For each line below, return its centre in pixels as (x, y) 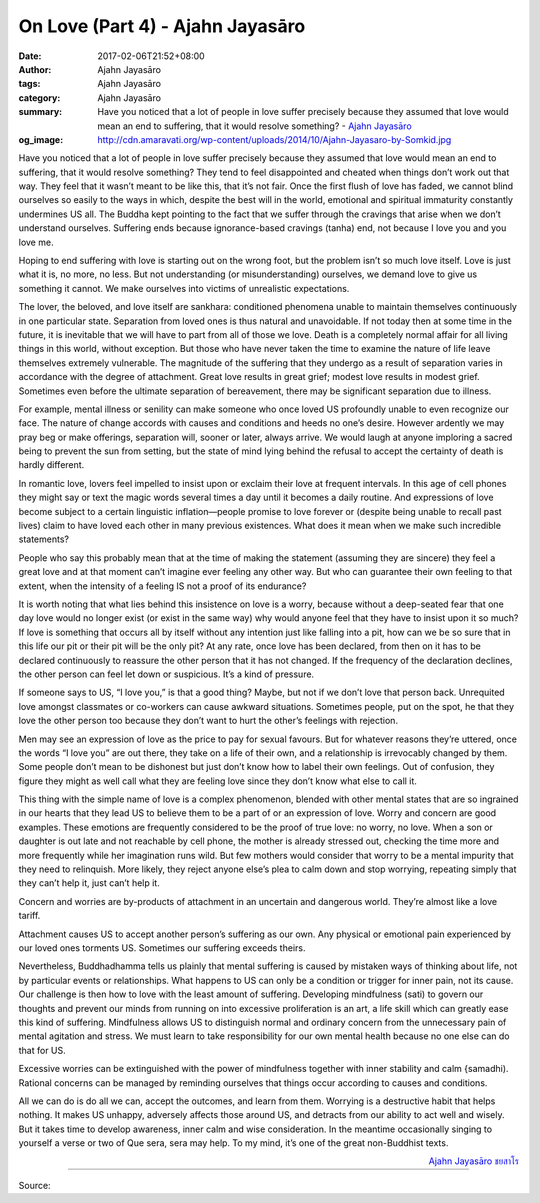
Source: (34, 1185)
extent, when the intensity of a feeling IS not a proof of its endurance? (162, 586)
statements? (44, 539)
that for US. (42, 1050)
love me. (36, 242)
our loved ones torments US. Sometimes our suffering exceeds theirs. (162, 947)
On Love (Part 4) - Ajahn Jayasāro (162, 26)
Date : (30, 56)
